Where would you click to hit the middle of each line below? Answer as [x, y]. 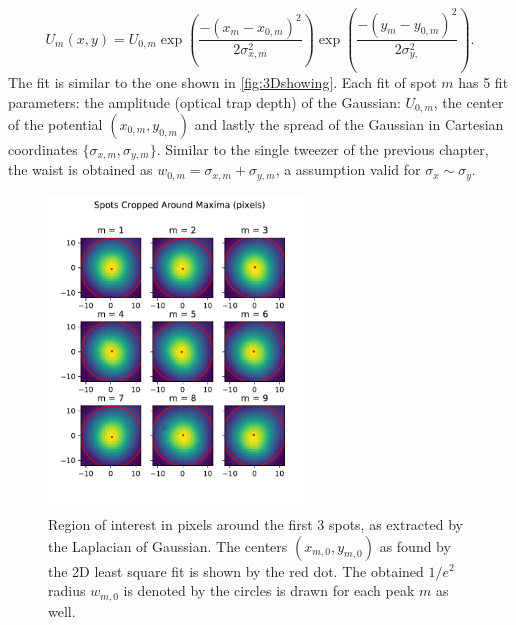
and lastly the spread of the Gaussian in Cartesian [349, 123]
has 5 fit [483, 81]
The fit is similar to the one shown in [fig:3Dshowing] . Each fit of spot [222, 81]
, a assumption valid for [348, 169]
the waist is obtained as [80, 169]
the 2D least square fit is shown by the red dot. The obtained [236, 570]
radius [67, 590]
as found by [415, 545]
